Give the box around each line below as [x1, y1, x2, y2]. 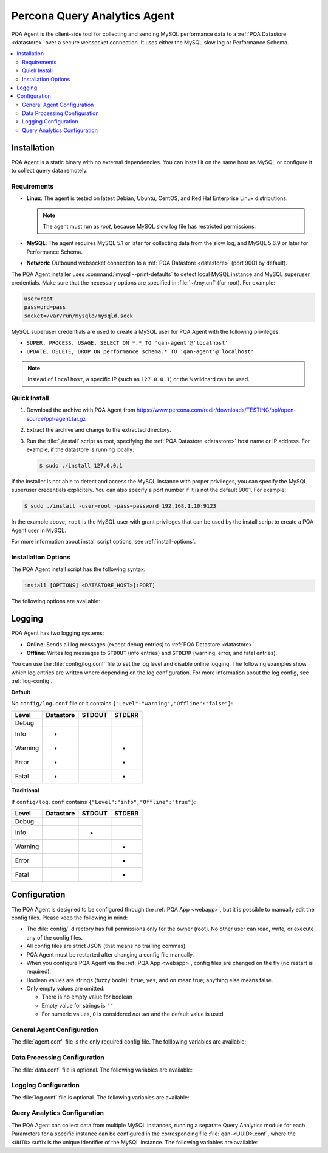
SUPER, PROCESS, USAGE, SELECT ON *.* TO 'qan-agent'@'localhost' [26, 339, 229, 347]
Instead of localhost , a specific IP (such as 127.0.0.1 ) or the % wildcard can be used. [27, 376, 250, 383]
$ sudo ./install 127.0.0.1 [39, 462, 123, 469]
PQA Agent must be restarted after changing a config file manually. [26, 950, 194, 958]
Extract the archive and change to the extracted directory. [26, 426, 171, 434]
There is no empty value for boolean [41, 993, 133, 1000]
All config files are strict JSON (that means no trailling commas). [26, 943, 188, 950]
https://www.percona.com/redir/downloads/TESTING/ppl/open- [136, 406, 296, 414]
